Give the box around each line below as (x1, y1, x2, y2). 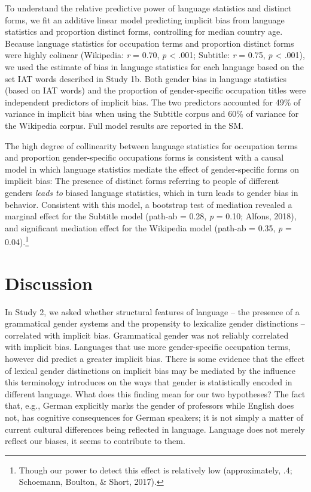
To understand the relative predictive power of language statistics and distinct (5, 2, 292, 14)
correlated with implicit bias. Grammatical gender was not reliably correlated (5, 328, 289, 341)
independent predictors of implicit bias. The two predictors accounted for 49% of (5, 95, 301, 108)
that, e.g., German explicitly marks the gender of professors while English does (5, 399, 294, 412)
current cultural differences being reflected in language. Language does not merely (5, 422, 305, 435)
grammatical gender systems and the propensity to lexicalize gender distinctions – (5, 317, 305, 330)
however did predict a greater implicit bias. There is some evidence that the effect (5, 352, 305, 365)
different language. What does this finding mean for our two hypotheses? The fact (5, 387, 306, 400)
